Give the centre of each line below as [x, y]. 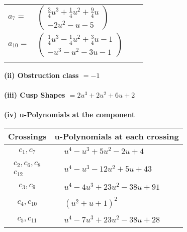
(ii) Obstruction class [41, 75]
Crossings [27, 136]
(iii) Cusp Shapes [35, 95]
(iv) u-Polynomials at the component [70, 114]
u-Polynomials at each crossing [117, 136]
